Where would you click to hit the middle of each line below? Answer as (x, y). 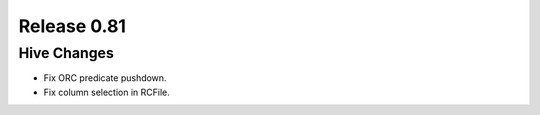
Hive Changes (66, 53)
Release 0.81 (72, 26)
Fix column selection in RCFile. (106, 92)
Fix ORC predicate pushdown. (105, 78)
